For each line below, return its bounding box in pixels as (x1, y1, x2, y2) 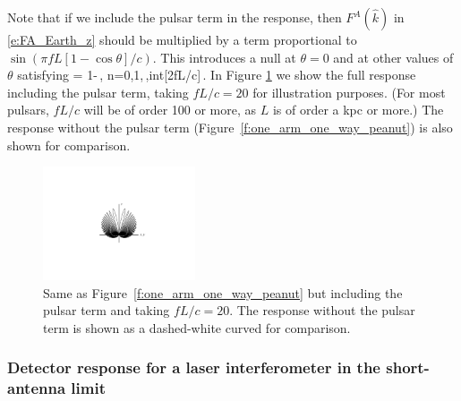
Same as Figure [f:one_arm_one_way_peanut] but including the (43, 283, 403, 302)
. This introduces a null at (152, 47, 296, 66)
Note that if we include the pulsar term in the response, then (7, 8, 342, 26)
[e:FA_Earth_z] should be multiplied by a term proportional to (7, 30, 357, 48)
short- (386, 356, 430, 379)
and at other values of (333, 47, 454, 66)
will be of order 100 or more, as (83, 100, 257, 119)
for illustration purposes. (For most (252, 82, 446, 101)
